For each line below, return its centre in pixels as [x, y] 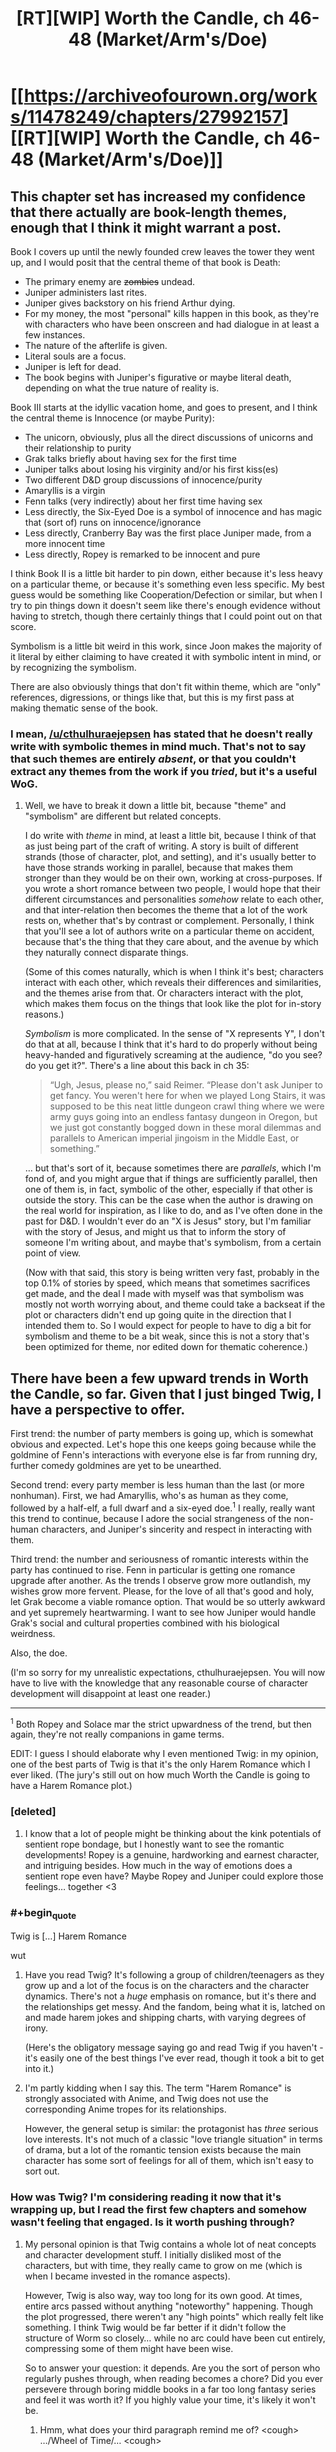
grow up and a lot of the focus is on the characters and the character [167, 1986]
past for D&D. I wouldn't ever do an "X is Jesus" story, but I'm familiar [168, 1221]
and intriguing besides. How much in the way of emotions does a [158, 1865]
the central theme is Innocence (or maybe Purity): [112, 418]
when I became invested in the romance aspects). [127, 2276]
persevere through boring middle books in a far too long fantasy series [170, 2389]
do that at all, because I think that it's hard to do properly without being [171, 1044]
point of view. [53, 1253]
